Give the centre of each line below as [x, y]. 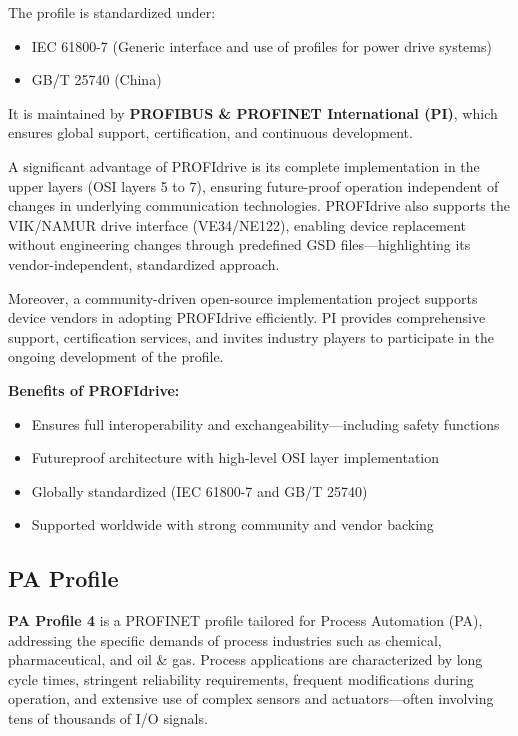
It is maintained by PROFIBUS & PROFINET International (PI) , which [253, 112]
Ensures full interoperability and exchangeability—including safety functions [265, 423]
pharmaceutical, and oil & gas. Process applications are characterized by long [245, 659]
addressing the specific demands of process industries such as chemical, [225, 639]
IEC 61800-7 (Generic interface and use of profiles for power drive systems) [261, 45]
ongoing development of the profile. [116, 356]
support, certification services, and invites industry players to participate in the [251, 336]
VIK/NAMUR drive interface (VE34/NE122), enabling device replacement [237, 224]
